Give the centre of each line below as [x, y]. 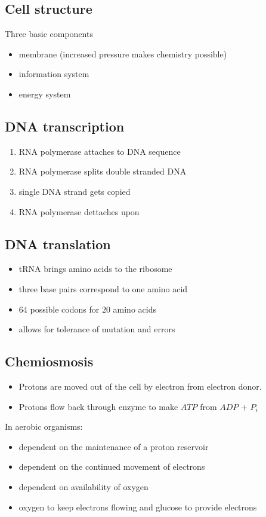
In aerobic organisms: [44, 426]
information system [54, 74]
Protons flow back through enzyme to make [98, 406]
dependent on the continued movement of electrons [112, 466]
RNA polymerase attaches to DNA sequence [100, 151]
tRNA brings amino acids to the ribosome [95, 269]
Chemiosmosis [49, 361]
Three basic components [49, 34]
